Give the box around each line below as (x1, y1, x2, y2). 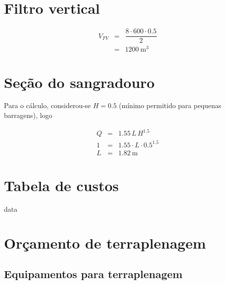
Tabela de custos (4, 175, 119, 195)
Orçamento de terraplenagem (4, 232, 206, 253)
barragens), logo (4, 110, 53, 120)
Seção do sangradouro (4, 72, 155, 92)
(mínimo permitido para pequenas (119, 100, 222, 111)
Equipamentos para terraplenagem (4, 266, 183, 282)
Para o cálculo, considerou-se (4, 100, 91, 111)
